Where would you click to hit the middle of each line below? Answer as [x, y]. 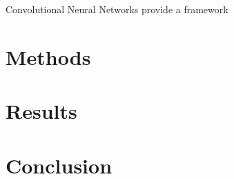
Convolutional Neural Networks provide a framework [117, 9]
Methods [48, 56]
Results [41, 111]
